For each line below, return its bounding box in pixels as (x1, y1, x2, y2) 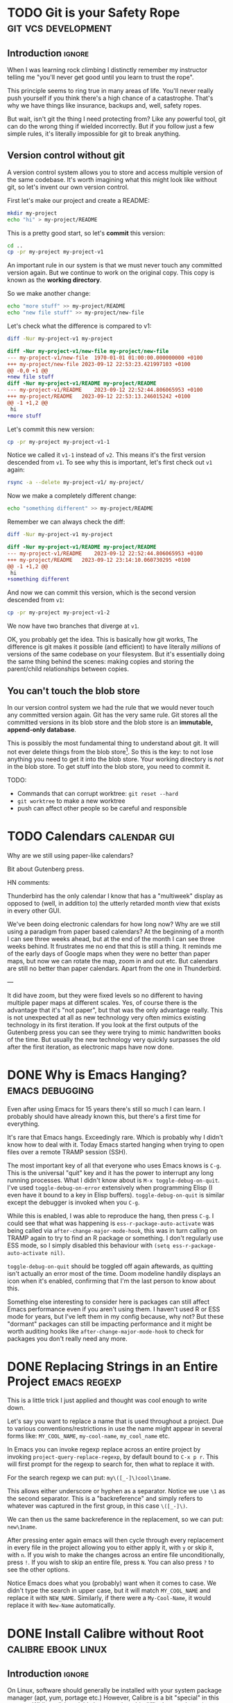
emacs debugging (7, 1081, 94, 1097)
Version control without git (7, 149, 126, 161)
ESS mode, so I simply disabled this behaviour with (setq (7, 1241, 170, 1249)
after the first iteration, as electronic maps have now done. (7, 1042, 175, 1051)
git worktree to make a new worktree (17, 797, 126, 805)
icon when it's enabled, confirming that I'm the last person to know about (7, 1277, 216, 1285)
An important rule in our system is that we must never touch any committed (7, 261, 223, 269)
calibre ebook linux (7, 1640, 107, 1656)
